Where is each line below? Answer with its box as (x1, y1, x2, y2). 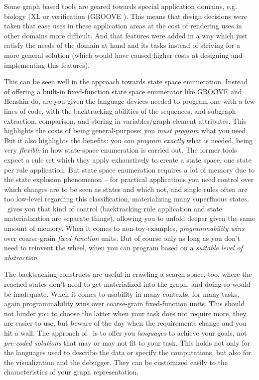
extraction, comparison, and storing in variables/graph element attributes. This (4, 115, 247, 126)
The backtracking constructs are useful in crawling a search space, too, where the (4, 269, 252, 279)
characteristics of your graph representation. (4, 367, 138, 377)
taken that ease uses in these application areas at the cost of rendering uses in (4, 20, 242, 31)
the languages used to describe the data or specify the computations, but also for (4, 347, 252, 358)
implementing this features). (4, 59, 90, 70)
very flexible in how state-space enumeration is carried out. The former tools (4, 145, 237, 155)
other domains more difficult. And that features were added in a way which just (4, 30, 248, 40)
